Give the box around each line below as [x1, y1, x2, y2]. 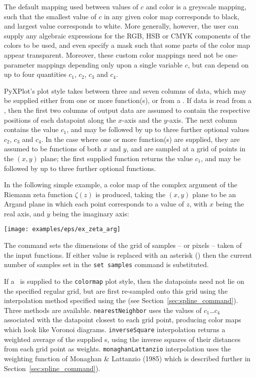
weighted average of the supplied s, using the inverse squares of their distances [4, 334, 241, 344]
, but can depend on [187, 59, 249, 69]
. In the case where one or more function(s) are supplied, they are [41, 134, 240, 144]
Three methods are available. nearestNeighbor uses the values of [4, 305, 202, 315]
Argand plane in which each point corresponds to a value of [4, 199, 184, 209]
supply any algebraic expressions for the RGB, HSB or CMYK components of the [4, 30, 251, 40]
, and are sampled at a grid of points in [126, 143, 246, 154]
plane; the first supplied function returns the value [40, 153, 193, 163]
